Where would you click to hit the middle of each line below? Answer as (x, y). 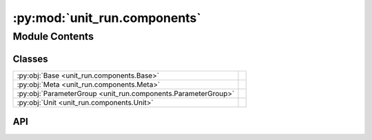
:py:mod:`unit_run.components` (107, 18)
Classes (30, 59)
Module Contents (53, 36)
